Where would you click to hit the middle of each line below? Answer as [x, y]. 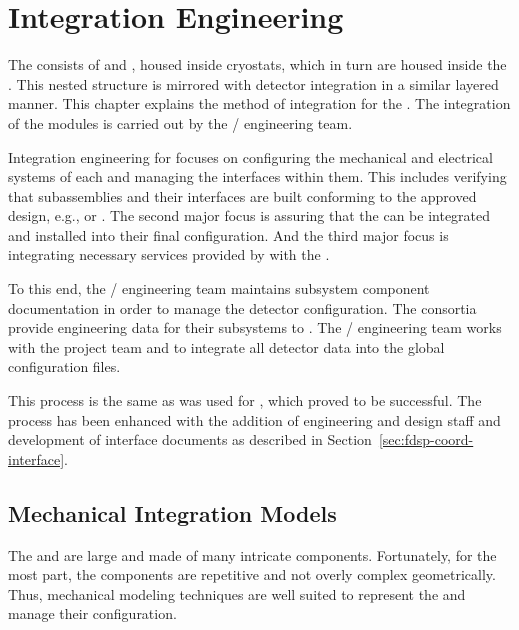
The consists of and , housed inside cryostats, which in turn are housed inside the [257, 64]
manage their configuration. [92, 613]
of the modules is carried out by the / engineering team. [180, 122]
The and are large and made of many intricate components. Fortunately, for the [252, 554]
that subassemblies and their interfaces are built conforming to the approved [242, 195]
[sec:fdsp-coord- [426, 439]
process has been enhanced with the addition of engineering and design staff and [254, 419]
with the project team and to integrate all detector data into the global [226, 346]
